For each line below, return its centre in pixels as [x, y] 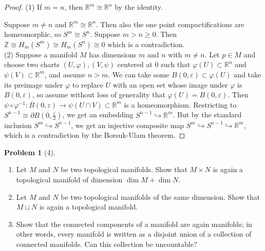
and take [248, 74]
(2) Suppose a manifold [41, 54]
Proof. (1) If [23, 7]
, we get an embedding [98, 114]
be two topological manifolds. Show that [124, 169]
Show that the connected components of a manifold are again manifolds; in [134, 224]
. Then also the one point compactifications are [170, 24]
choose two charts [32, 64]
